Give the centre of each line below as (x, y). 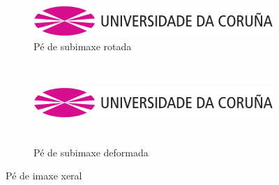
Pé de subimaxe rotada (83, 46)
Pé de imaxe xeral (44, 176)
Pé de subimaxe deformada (91, 152)
